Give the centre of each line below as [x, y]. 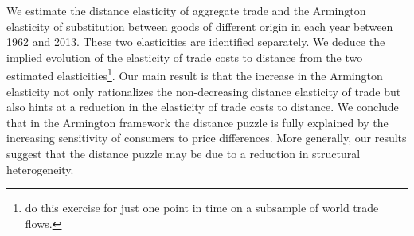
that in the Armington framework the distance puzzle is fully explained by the [197, 122]
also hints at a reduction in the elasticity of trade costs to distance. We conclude [203, 107]
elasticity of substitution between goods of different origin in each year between [200, 26]
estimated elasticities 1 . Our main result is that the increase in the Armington [195, 75]
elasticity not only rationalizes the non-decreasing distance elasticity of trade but [204, 91]
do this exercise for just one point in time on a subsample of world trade [202, 208]
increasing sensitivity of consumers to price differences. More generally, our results [207, 138]
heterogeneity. [40, 169]
